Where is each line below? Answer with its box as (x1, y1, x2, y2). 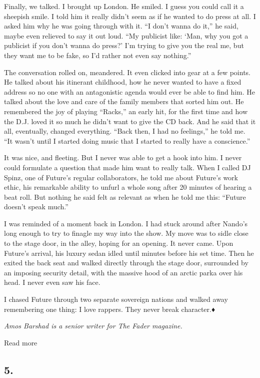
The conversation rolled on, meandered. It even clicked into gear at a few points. (4, 67, 250, 77)
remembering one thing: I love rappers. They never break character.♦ (4, 303, 215, 314)
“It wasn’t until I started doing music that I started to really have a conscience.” (4, 135, 250, 146)
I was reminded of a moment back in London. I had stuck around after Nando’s (4, 218, 248, 228)
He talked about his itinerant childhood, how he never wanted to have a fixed (4, 77, 241, 87)
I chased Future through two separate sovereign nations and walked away (4, 294, 228, 304)
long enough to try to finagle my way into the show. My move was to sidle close (4, 228, 248, 238)
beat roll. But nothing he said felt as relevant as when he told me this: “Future (4, 191, 246, 202)
